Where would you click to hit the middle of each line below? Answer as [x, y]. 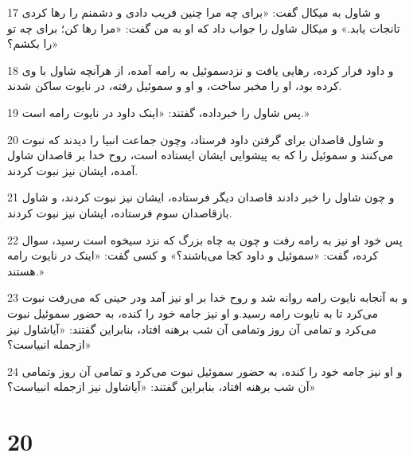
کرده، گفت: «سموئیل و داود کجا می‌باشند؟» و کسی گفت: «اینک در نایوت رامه [193, 255]
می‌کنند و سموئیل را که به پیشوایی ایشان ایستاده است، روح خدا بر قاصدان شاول [201, 155]
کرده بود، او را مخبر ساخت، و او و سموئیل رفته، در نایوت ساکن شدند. [175, 86]
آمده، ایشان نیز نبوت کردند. [73, 170]
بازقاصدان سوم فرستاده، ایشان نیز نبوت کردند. [120, 212]
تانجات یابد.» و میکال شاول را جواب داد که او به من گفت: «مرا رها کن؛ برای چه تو [204, 27]
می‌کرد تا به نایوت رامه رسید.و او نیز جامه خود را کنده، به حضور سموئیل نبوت [193, 312]
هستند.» [26, 270]
